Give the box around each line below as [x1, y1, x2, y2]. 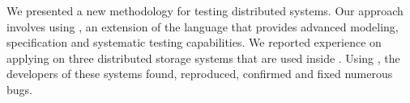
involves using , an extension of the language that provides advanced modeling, [6, 18, 399, 35]
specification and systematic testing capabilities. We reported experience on [6, 34, 382, 51]
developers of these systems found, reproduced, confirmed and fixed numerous [6, 65, 393, 82]
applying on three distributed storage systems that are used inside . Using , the [6, 49, 400, 66]
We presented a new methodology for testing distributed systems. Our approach [6, 2, 404, 19]
